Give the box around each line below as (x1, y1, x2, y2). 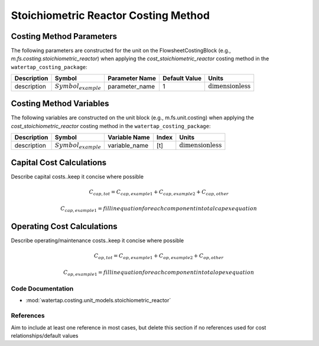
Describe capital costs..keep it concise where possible (11, 173, 144, 180)
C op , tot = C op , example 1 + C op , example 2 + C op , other (93, 253, 224, 260)
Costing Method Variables (11, 99, 109, 109)
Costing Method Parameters (11, 31, 118, 41)
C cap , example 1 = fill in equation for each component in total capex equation (60, 205, 257, 213)
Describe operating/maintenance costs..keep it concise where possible (11, 237, 184, 244)
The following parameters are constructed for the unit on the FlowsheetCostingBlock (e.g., (11, 47, 232, 54)
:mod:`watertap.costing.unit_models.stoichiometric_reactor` (25, 297, 171, 304)
